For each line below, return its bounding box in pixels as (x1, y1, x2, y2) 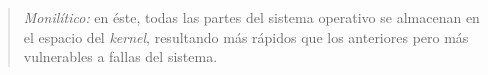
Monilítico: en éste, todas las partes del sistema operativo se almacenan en (23, 7, 480, 27)
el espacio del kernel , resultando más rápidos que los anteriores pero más (23, 26, 469, 47)
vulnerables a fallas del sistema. (23, 46, 218, 67)
